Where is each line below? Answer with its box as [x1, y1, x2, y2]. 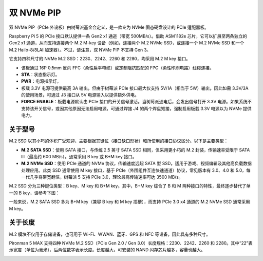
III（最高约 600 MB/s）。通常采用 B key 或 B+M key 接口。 [21, 153, 137, 159]
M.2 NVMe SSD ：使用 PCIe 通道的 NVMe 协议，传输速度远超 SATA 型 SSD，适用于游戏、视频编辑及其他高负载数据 [21, 161, 252, 167]
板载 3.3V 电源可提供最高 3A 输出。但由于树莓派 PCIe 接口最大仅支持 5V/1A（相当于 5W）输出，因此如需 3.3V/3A [21, 85, 248, 91]
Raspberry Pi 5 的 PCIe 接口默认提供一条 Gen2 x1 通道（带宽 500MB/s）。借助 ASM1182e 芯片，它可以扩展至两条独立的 [9, 33, 247, 39]
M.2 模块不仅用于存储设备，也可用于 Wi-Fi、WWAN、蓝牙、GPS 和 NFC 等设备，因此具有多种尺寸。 [9, 231, 210, 237]
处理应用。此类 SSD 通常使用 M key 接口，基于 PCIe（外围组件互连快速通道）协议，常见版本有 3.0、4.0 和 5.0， [21, 167, 246, 173]
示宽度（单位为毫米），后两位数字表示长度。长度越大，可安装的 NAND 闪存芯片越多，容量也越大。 [9, 247, 206, 253]
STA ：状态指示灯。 [21, 71, 60, 77]
